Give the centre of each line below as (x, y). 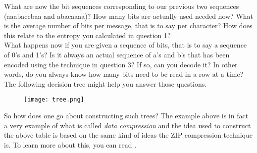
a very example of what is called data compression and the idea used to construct (128, 125)
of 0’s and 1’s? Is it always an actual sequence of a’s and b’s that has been (117, 54)
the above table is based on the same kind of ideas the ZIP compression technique (128, 135)
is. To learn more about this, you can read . (70, 144)
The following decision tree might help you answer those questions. (105, 83)
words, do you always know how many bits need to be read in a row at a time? (124, 74)
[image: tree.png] (54, 100)
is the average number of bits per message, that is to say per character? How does (128, 25)
